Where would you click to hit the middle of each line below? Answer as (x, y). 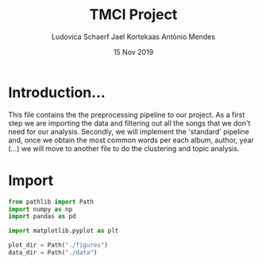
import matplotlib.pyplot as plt (64, 231)
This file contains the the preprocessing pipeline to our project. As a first (127, 115)
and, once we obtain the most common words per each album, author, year (131, 140)
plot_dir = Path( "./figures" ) (58, 245)
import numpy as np (40, 209)
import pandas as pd (42, 216)
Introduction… (57, 92)
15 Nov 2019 (133, 52)
